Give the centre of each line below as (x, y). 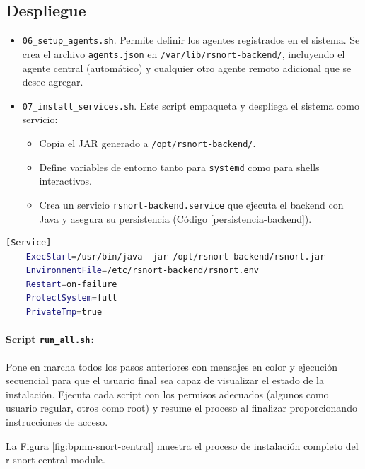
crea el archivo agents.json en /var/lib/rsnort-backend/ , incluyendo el (184, 53)
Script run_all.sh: (51, 339)
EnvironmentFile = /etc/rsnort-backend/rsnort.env (142, 271)
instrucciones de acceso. (57, 421)
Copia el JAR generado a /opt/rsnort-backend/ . (147, 143)
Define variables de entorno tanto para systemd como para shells (179, 167)
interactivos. (65, 181)
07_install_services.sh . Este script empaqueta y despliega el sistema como (191, 105)
